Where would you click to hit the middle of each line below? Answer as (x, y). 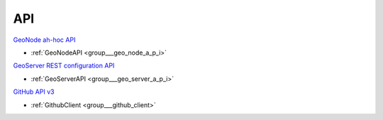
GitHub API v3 (34, 92)
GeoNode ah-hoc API (44, 40)
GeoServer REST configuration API (64, 66)
